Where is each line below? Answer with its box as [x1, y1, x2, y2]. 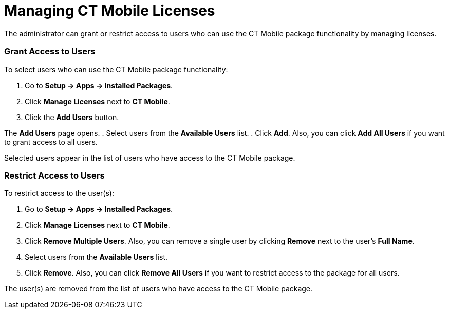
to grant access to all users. [4, 137, 98, 146]
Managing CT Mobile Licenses [4, 2, 215, 19]
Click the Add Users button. [25, 112, 119, 122]
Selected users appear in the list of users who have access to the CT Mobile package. [4, 153, 295, 162]
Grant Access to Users [4, 46, 96, 57]
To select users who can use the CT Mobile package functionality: [4, 65, 228, 74]
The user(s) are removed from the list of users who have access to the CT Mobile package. [4, 284, 313, 294]
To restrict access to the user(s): [4, 189, 114, 198]
